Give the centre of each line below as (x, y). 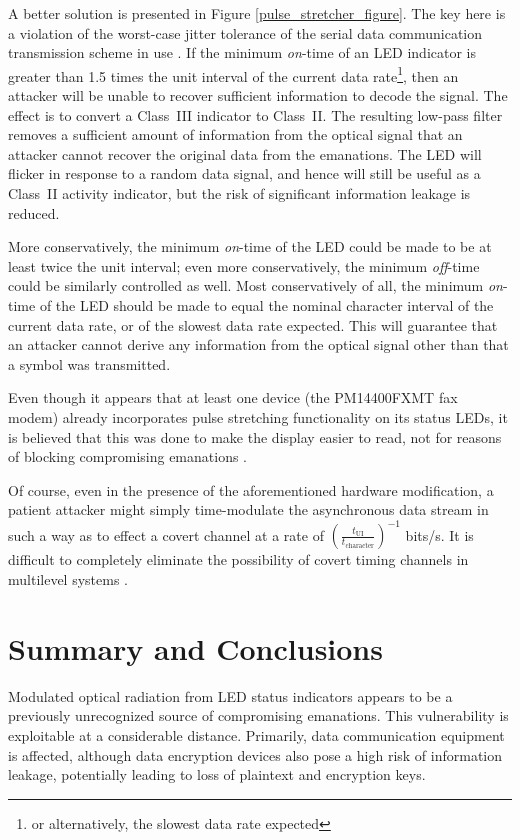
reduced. (34, 212)
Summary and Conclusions (195, 647)
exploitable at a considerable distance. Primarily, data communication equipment (256, 734)
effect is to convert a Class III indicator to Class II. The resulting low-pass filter (255, 114)
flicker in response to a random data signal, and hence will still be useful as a (244, 173)
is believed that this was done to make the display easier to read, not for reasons (255, 436)
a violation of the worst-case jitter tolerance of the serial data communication (245, 32)
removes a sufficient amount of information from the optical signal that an (235, 134)
